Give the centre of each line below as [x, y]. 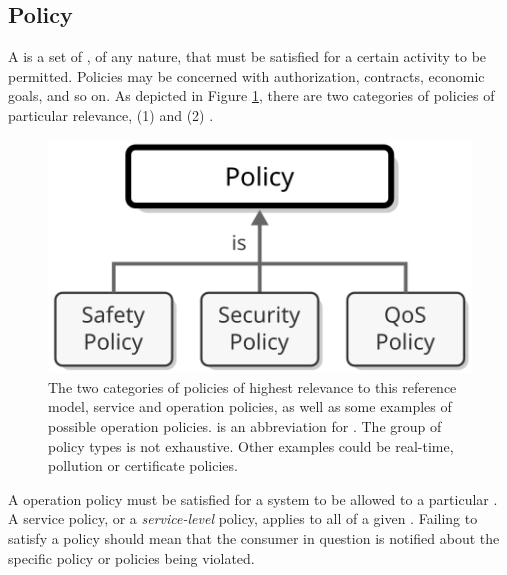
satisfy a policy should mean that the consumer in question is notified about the [254, 538]
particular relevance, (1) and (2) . [111, 114]
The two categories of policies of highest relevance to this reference [252, 386]
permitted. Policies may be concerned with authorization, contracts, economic [246, 75]
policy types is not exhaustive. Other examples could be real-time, [251, 445]
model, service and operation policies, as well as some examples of [250, 406]
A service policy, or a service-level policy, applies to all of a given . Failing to [243, 518]
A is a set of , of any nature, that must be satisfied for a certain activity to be [247, 56]
